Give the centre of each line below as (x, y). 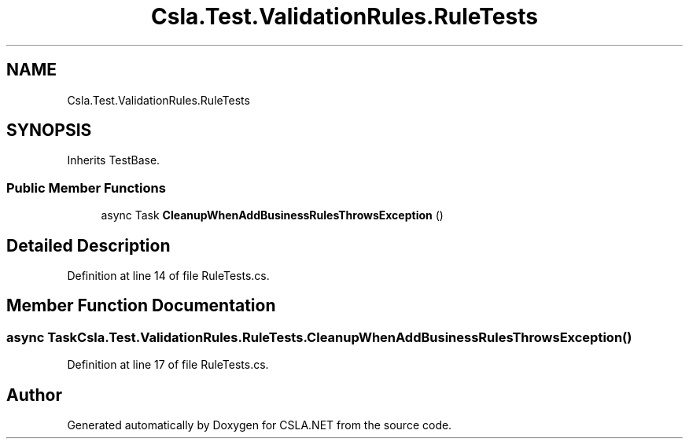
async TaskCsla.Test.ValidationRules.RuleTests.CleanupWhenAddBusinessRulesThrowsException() (319, 337)
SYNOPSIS (49, 131)
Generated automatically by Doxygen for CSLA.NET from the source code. (260, 425)
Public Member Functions (86, 188)
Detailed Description (88, 245)
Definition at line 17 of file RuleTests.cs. (168, 365)
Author (34, 395)
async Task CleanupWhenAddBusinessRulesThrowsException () (272, 215)
